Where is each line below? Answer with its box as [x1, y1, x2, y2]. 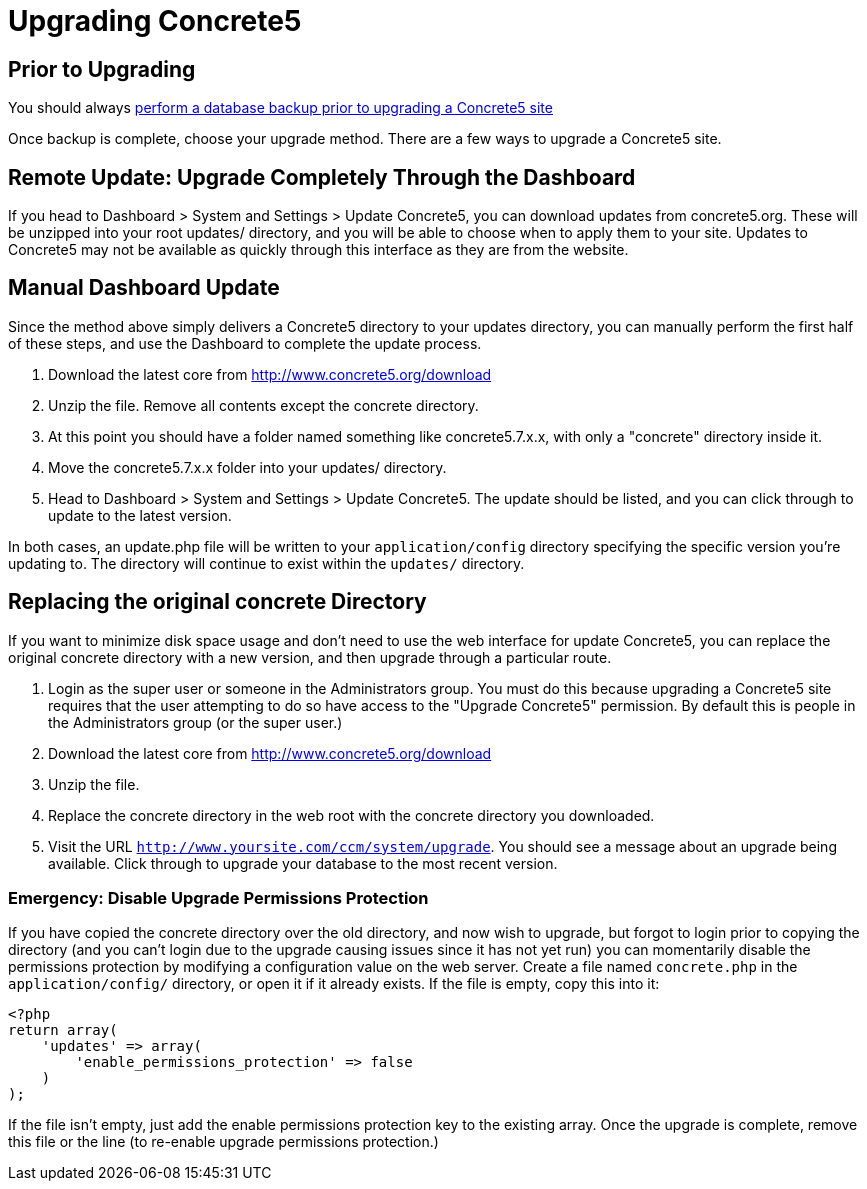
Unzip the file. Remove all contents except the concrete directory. [48, 396, 479, 414]
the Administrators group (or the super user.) [48, 713, 343, 731]
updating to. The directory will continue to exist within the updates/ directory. [8, 554, 525, 572]
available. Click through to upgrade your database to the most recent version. [48, 854, 558, 872]
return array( [8, 1022, 118, 1039]
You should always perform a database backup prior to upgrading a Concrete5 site [8, 99, 553, 117]
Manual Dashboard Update [8, 275, 280, 301]
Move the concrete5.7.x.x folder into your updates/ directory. [48, 458, 447, 476]
